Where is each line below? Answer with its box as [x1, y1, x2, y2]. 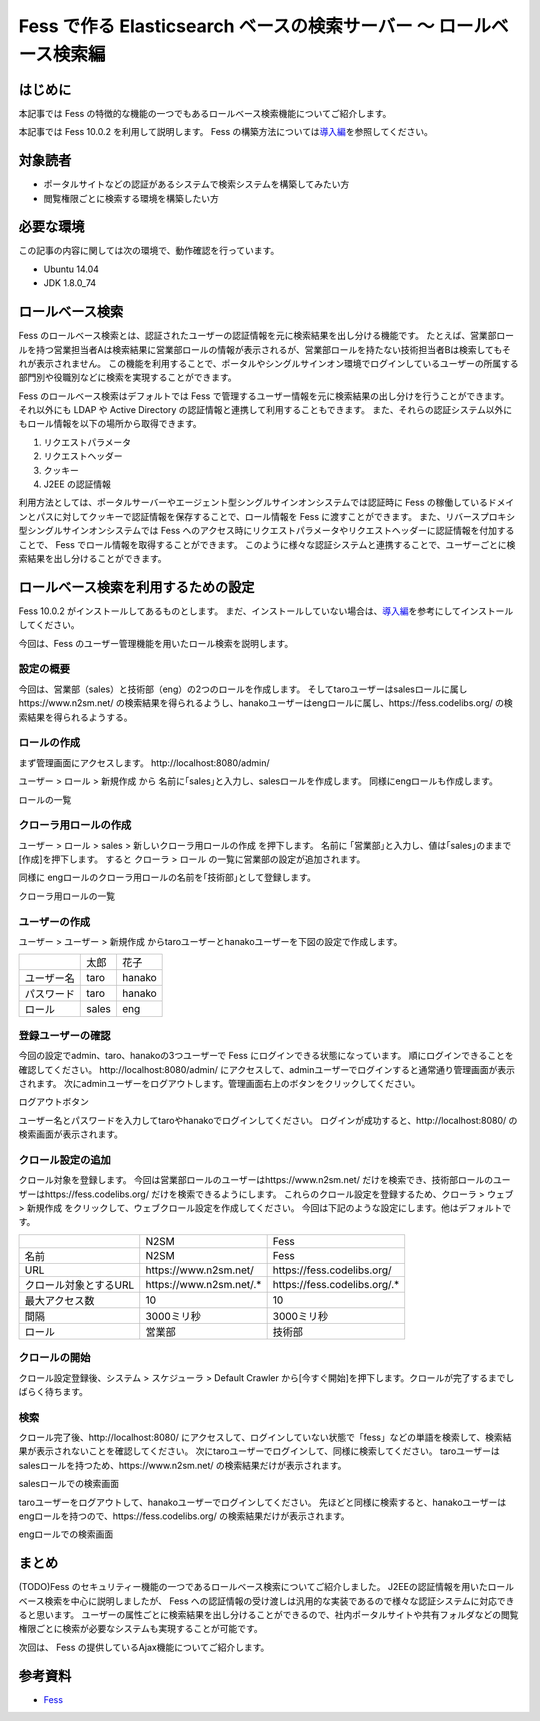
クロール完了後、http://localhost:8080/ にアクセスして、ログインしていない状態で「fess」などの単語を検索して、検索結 [18, 1431, 512, 1444]
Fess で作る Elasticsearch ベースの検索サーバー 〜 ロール [18, 15, 492, 37]
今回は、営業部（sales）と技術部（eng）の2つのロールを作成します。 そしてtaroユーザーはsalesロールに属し [18, 683, 468, 695]
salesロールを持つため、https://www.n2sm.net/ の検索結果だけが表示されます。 [18, 1459, 347, 1471]
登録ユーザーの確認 [18, 1028, 111, 1042]
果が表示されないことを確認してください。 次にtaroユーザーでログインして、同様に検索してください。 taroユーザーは [18, 1445, 500, 1457]
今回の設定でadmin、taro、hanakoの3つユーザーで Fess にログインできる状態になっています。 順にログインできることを [18, 1050, 514, 1062]
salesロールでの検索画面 [18, 1478, 120, 1490]
